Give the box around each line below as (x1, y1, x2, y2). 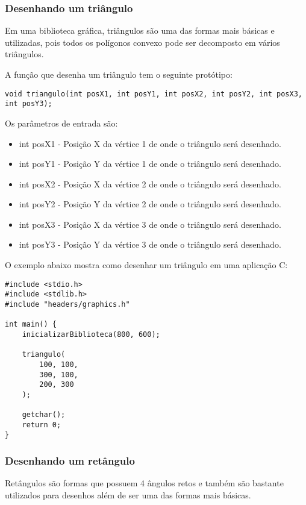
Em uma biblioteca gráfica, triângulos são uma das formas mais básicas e (5, 24, 275, 37)
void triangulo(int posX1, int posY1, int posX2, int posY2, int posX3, (5, 89, 302, 98)
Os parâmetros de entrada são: (5, 116, 118, 129)
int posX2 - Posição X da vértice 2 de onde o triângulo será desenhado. (19, 177, 281, 190)
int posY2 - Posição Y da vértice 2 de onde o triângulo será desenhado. (19, 198, 281, 210)
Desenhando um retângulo (5, 453, 135, 468)
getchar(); (22, 410, 66, 419)
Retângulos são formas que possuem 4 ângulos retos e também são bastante (5, 477, 284, 489)
